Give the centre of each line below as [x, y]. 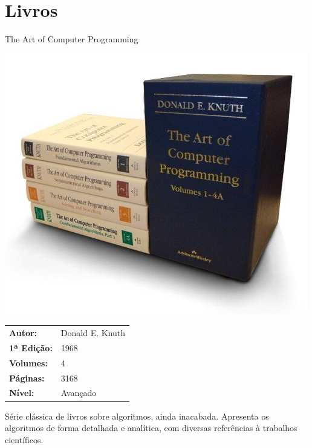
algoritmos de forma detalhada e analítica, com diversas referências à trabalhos [151, 428]
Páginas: [27, 378]
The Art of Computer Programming [72, 39]
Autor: [23, 333]
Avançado [79, 393]
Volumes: [28, 362]
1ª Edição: [31, 347]
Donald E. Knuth [93, 333]
